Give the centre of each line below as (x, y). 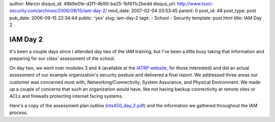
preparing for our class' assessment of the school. (62, 59)
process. (19, 113)
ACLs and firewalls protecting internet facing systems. (66, 96)
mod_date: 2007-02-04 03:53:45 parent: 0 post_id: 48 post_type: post (182, 11)
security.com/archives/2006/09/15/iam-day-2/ (58, 11)
